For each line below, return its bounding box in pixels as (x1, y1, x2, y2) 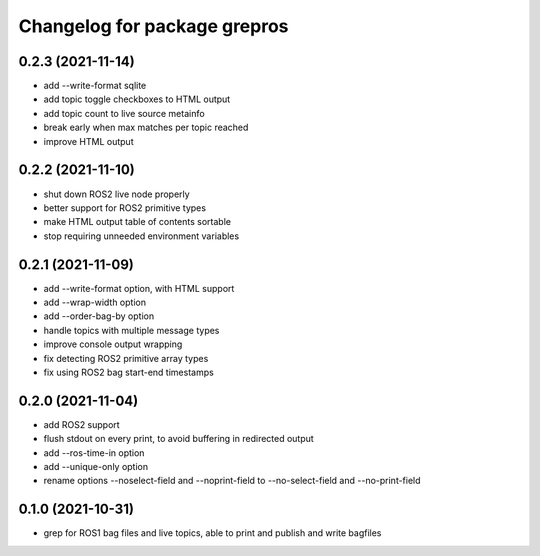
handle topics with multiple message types (43, 324, 220, 336)
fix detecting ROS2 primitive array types (43, 352, 209, 364)
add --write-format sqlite (43, 80, 147, 92)
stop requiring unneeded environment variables (43, 230, 240, 242)
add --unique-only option (43, 461, 149, 473)
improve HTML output (43, 135, 134, 147)
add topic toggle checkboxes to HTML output (43, 93, 231, 105)
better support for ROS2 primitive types (43, 201, 207, 214)
